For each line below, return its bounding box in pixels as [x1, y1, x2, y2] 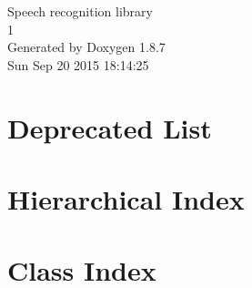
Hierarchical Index [7, 180, 245, 217]
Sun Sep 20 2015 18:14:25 [7, 55, 149, 74]
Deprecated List [7, 108, 212, 146]
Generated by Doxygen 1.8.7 [7, 37, 166, 57]
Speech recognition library [7, 2, 153, 20]
